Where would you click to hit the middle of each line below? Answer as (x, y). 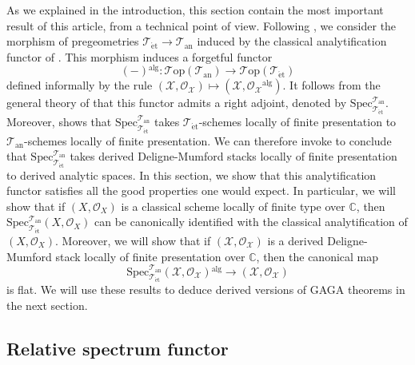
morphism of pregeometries (73, 41)
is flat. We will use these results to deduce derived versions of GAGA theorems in (206, 290)
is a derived (295, 240)
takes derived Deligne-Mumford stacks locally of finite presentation (233, 156)
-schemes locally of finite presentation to (297, 121)
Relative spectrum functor (118, 348)
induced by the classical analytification (292, 41)
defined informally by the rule (80, 85)
